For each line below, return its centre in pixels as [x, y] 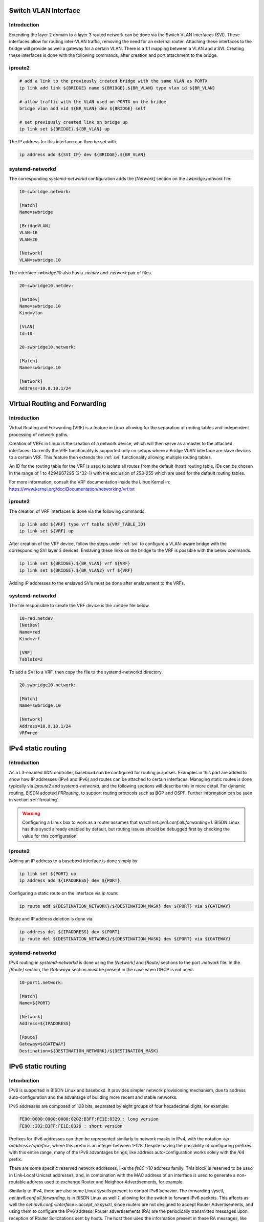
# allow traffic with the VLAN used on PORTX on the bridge [93, 102]
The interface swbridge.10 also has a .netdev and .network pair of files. [80, 273]
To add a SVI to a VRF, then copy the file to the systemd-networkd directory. [86, 672]
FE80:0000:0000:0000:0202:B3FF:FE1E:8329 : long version [89, 1119]
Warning [31, 813]
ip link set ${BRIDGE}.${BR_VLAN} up [65, 129]
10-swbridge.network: [45, 191]
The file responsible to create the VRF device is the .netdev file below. [79, 605]
